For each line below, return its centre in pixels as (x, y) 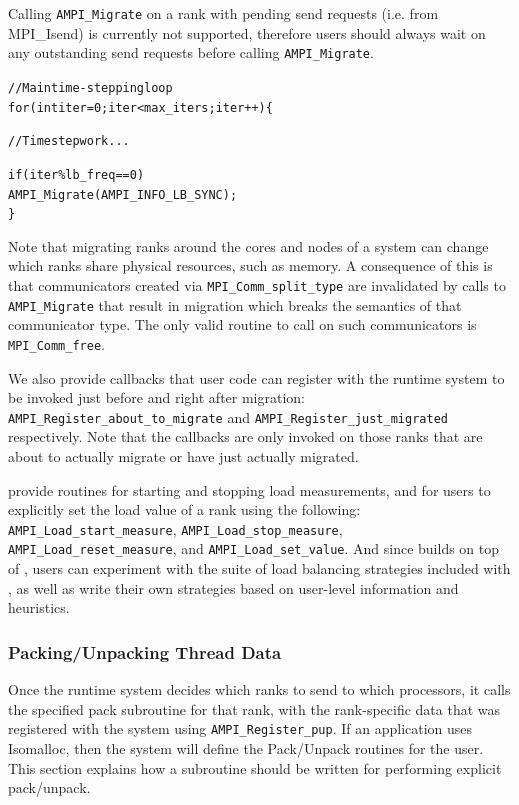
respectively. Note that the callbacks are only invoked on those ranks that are (245, 436)
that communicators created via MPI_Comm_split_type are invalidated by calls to (257, 285)
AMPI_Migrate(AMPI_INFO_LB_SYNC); (123, 194)
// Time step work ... (69, 141)
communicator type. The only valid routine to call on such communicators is (242, 324)
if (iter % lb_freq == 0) (76, 174)
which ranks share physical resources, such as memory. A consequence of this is (250, 265)
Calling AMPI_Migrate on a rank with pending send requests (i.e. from (223, 13)
